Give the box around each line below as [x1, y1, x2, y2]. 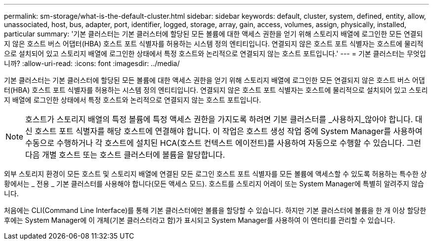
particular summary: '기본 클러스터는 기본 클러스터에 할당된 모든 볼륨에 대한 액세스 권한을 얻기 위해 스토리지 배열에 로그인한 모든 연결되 [4, 30, 423, 38]
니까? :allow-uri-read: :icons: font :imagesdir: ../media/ [4, 59, 180, 68]
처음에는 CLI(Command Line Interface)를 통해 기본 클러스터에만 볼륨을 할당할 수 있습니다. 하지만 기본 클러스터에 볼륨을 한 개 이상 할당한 [4, 206, 427, 214]
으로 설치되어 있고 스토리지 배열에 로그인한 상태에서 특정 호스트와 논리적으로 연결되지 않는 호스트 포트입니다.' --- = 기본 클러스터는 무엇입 [4, 49, 426, 58]
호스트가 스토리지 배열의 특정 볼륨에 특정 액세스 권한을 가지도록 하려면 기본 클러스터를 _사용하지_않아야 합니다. [25, 114, 413, 124]
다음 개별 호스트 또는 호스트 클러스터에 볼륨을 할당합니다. [25, 150, 225, 160]
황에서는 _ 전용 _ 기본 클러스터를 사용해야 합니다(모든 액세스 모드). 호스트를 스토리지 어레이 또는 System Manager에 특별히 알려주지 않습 [4, 179, 424, 188]
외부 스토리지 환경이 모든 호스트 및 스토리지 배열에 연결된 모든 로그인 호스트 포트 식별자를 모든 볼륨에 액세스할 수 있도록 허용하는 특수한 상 [4, 170, 427, 178]
